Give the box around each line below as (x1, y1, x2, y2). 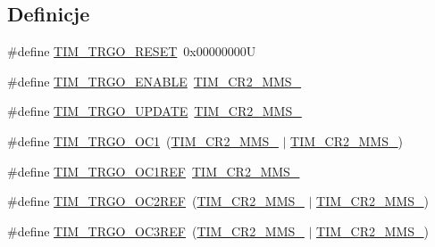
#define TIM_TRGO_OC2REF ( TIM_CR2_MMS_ (7, 192, 305, 210)
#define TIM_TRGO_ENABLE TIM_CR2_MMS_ (7, 71, 302, 90)
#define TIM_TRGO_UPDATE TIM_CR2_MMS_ (7, 102, 302, 120)
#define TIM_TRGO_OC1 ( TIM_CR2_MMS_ (7, 131, 279, 150)
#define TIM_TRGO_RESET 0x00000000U (7, 42, 256, 61)
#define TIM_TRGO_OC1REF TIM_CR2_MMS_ (7, 161, 300, 180)
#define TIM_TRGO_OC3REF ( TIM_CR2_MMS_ (7, 221, 305, 240)
